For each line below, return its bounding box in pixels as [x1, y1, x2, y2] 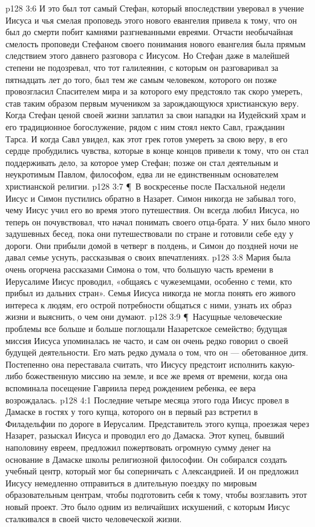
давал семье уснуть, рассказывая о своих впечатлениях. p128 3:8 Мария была [5, 251, 291, 263]
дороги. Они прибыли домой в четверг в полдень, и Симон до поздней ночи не [5, 239, 298, 251]
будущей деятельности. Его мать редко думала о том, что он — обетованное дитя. [5, 346, 308, 359]
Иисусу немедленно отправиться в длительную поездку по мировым [5, 476, 257, 489]
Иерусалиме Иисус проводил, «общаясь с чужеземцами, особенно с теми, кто [5, 274, 292, 287]
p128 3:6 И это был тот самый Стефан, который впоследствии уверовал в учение [5, 2, 304, 14]
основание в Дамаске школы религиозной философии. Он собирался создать [5, 452, 287, 465]
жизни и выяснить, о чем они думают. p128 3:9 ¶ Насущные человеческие [5, 310, 282, 323]
